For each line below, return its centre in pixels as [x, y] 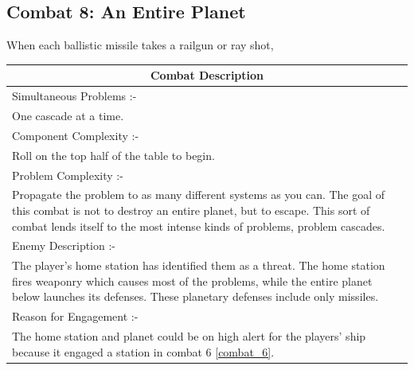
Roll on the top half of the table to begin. [113, 155]
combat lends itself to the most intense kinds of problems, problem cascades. [199, 226]
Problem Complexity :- [68, 175]
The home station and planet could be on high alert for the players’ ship [189, 336]
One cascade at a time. [68, 115]
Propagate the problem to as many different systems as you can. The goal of [199, 195]
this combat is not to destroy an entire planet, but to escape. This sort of [191, 210]
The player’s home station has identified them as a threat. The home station [199, 265]
